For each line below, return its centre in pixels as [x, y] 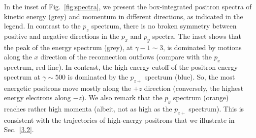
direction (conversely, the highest [194, 88]
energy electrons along [37, 97]
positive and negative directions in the [62, 36]
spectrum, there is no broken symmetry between [164, 26]
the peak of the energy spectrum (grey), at [68, 47]
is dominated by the [98, 76]
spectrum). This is [216, 108]
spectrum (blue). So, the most [190, 76]
